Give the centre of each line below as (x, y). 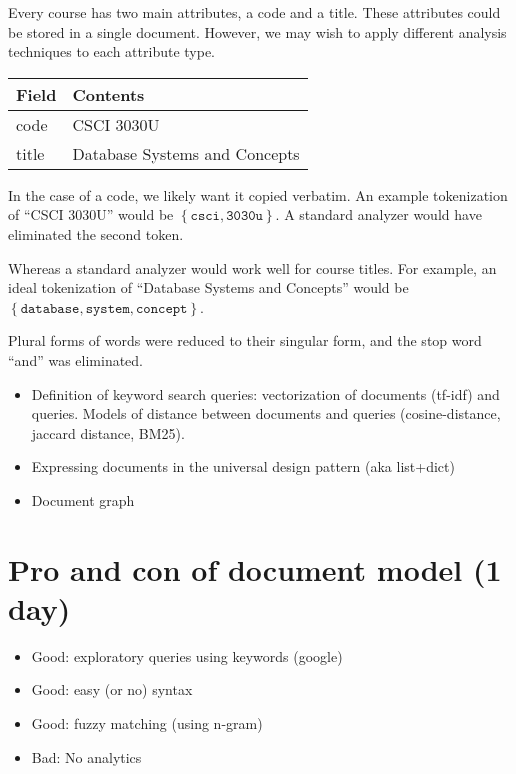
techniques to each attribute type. (112, 51)
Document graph (83, 499)
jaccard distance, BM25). (108, 432)
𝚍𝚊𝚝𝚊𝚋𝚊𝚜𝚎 (50, 308)
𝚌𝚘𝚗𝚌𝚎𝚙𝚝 (162, 308)
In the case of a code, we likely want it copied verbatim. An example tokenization (258, 194)
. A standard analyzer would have (378, 214)
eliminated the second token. (96, 233)
